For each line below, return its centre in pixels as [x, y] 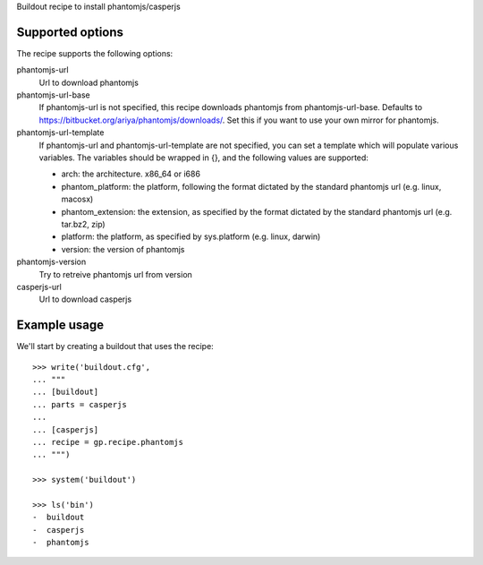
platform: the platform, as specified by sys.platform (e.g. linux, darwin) [191, 236]
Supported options [70, 32]
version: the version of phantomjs [123, 249]
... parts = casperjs [80, 404]
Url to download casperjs [85, 299]
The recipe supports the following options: [95, 53]
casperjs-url [39, 287]
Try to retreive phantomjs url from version [115, 274]
